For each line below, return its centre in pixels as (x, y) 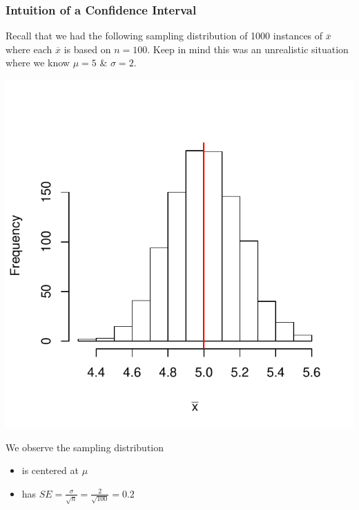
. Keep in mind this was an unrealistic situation (248, 49)
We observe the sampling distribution (85, 447)
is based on (87, 49)
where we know (38, 63)
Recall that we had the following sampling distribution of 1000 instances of (164, 36)
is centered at (50, 470)
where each (29, 49)
